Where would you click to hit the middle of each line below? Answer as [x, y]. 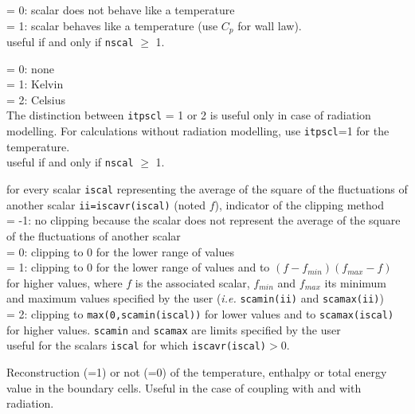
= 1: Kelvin [35, 84]
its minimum [355, 282]
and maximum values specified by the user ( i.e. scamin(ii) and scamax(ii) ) [195, 298]
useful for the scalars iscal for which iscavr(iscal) [137, 345]
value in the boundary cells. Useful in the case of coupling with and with [184, 387]
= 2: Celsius [36, 99]
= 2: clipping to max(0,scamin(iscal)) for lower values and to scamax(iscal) [200, 313]
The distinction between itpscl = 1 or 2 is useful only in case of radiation [189, 115]
